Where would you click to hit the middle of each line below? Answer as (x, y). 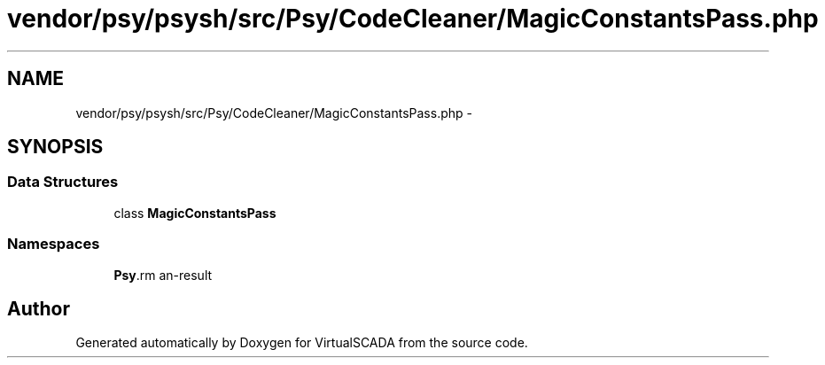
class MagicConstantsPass (195, 213)
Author (39, 308)
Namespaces (54, 244)
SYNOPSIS (55, 147)
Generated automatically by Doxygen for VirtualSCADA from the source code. (302, 343)
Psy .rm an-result (163, 275)
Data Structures (63, 182)
